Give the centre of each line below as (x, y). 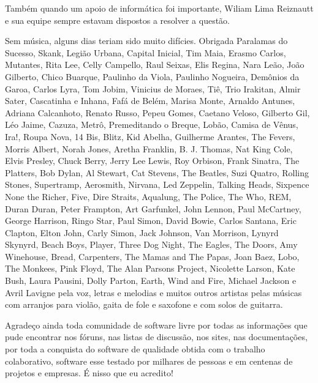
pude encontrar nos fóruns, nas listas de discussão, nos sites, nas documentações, (156, 337)
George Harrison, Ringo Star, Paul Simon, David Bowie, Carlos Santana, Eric (151, 221)
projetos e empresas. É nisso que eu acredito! (89, 373)
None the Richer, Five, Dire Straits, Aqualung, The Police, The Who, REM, (148, 196)
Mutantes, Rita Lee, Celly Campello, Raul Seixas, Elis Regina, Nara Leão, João (155, 65)
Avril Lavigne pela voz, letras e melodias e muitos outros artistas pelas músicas (153, 292)
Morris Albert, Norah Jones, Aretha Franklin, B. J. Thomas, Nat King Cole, (149, 148)
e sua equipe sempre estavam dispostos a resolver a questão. (117, 20)
